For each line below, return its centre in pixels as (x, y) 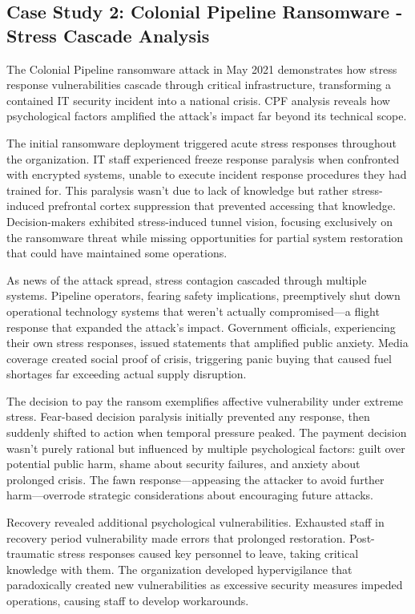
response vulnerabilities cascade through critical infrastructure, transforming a (199, 85)
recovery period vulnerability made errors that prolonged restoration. (176, 537)
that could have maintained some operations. (117, 253)
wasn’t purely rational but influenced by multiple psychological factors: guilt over (206, 448)
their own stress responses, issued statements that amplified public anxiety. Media (207, 343)
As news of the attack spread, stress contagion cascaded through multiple (187, 279)
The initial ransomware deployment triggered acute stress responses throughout (201, 142)
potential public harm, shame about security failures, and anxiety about (183, 464)
